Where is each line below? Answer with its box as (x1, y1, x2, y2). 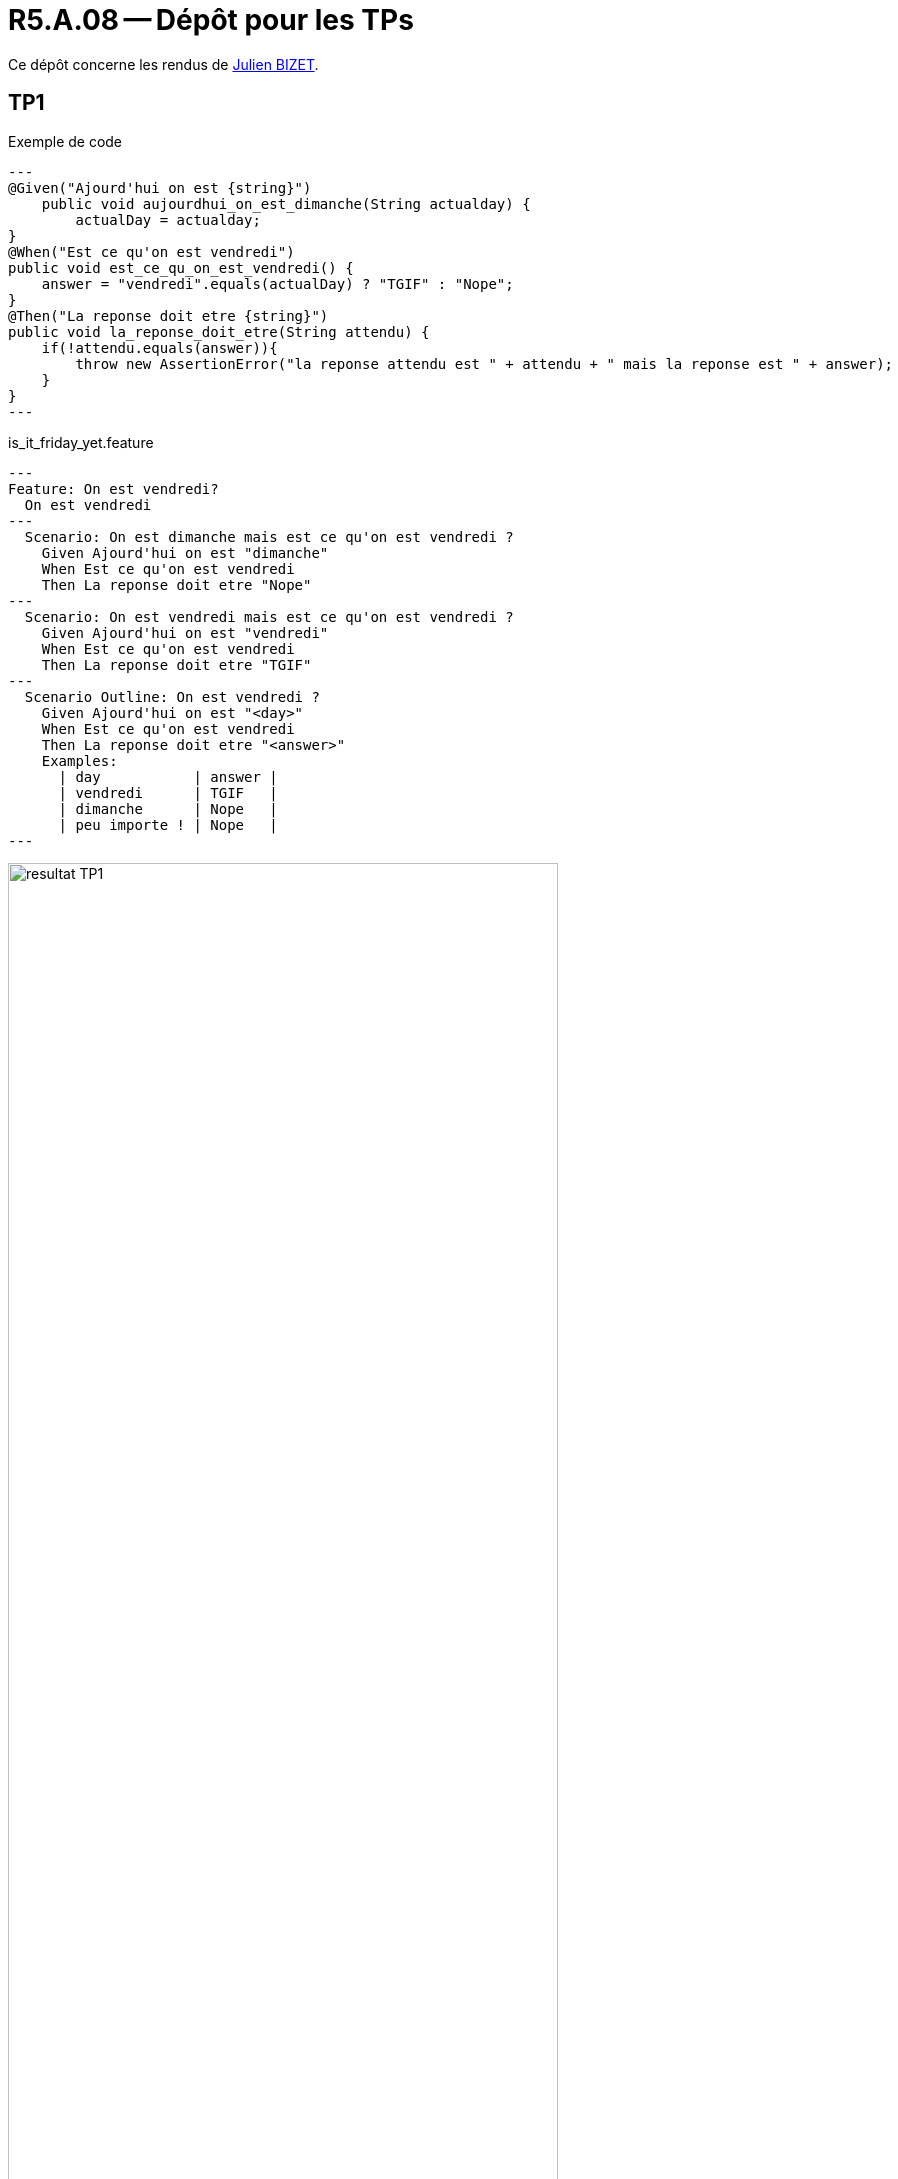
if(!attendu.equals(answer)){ (41, 339, 278, 356)
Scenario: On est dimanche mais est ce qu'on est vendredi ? (24, 528, 514, 545)
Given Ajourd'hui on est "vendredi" (41, 624, 329, 641)
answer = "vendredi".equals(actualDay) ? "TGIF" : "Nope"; (41, 275, 514, 292)
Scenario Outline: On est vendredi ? (24, 688, 320, 705)
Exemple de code (8, 132, 123, 150)
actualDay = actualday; (75, 211, 261, 228)
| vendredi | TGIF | (58, 784, 278, 801)
